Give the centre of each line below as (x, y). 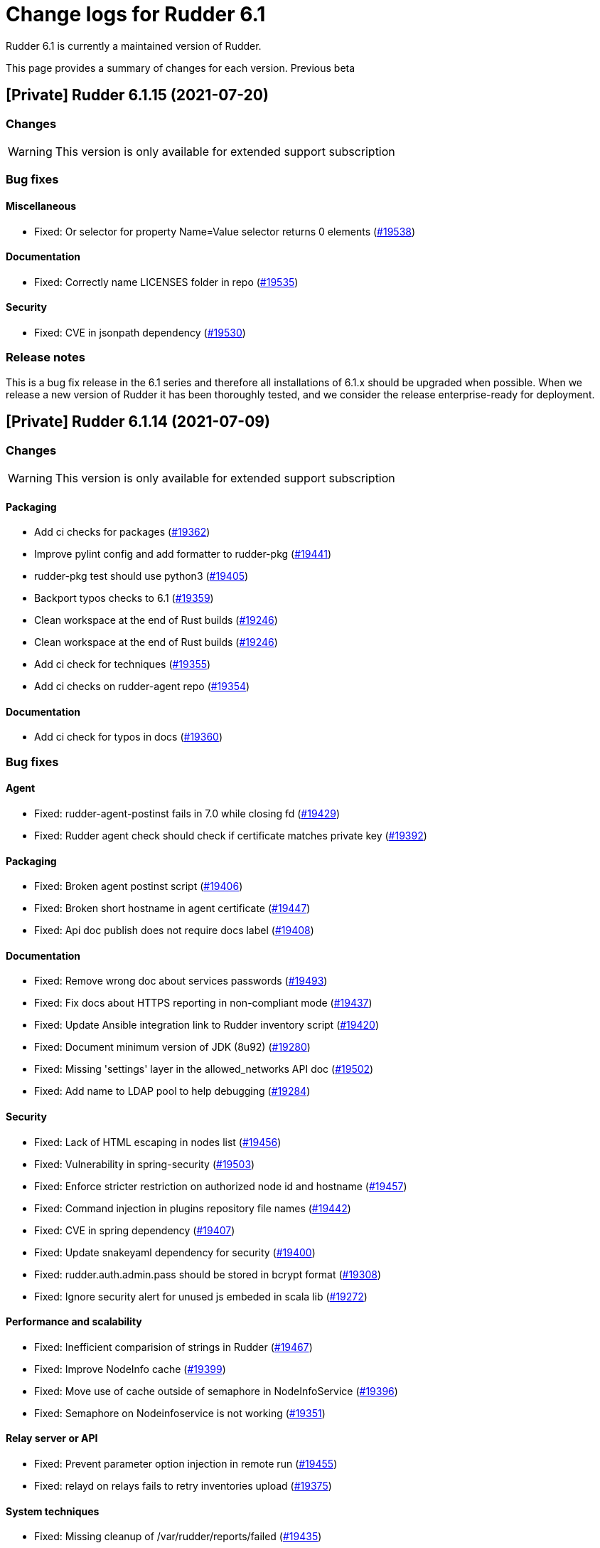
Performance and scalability (74, 1322)
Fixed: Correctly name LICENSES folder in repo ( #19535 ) (166, 282)
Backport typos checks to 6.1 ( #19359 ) (124, 598)
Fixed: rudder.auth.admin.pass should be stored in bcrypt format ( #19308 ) (208, 1274)
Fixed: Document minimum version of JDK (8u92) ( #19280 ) (172, 1047)
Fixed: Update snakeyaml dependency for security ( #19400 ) (175, 1252)
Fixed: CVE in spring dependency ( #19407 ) (135, 1230)
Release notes (45, 357)
